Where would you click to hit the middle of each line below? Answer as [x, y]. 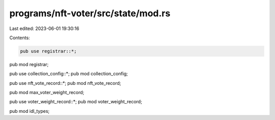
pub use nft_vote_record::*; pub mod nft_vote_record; [65, 83]
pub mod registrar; [29, 64]
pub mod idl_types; [30, 111]
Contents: [20, 38]
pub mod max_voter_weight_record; [47, 93]
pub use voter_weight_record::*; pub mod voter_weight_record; [76, 102]
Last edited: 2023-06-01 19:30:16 [44, 28]
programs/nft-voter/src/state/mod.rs [90, 13]
